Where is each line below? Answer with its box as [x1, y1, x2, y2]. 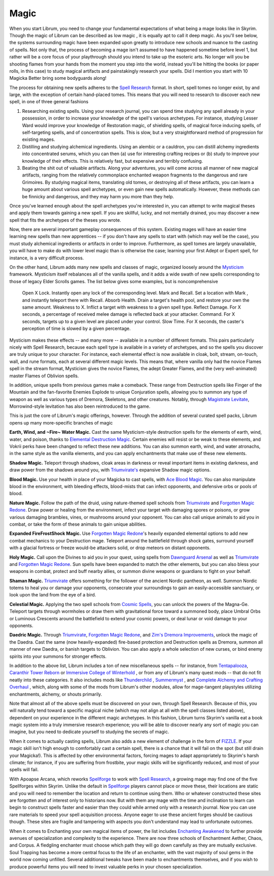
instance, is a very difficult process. [9, 255, 84, 261]
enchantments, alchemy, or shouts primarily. [9, 691, 102, 697]
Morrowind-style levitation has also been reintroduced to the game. [9, 403, 151, 409]
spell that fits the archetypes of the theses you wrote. [9, 217, 121, 223]
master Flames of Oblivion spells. [9, 373, 79, 379]
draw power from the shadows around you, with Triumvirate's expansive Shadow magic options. [9, 467, 211, 473]
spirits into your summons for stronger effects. [9, 653, 107, 659]
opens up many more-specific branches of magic [9, 419, 113, 426]
